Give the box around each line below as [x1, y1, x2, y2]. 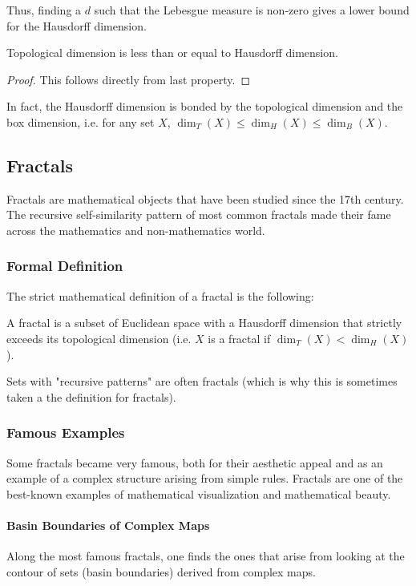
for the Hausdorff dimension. [6, 17, 147, 34]
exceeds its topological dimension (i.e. [6, 329, 192, 346]
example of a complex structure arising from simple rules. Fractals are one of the [6, 470, 403, 487]
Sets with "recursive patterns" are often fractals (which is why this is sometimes [6, 373, 398, 390]
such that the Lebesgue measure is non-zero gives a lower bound [94, 2, 410, 18]
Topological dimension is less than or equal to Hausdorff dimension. [6, 44, 338, 61]
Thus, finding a [6, 2, 82, 18]
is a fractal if [208, 329, 271, 346]
